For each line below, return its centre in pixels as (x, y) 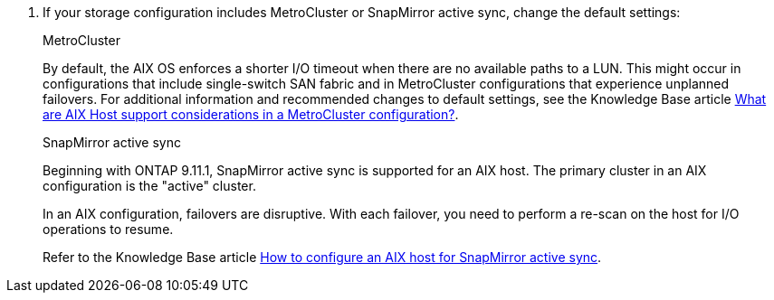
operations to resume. (108, 229)
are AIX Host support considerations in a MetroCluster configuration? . (251, 114)
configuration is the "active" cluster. (149, 186)
